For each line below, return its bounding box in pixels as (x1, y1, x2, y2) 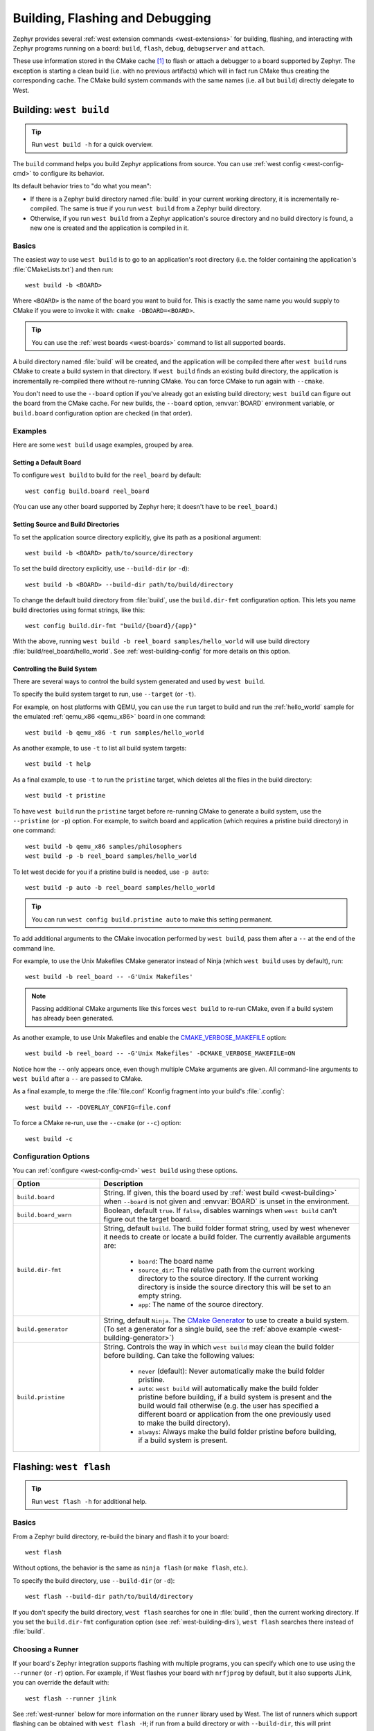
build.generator (17, 1325, 69, 1333)
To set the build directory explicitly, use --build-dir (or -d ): (12, 564, 190, 573)
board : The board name (138, 1257, 213, 1266)
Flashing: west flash (12, 1461, 111, 1473)
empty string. (138, 1291, 182, 1301)
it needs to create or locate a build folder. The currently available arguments (103, 1232, 351, 1242)
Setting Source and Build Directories (12, 520, 120, 529)
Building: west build (12, 104, 110, 116)
